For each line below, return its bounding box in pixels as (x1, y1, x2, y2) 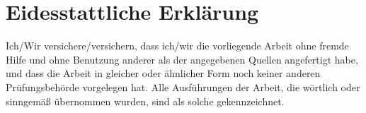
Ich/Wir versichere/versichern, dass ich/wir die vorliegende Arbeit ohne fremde (6, 38, 349, 53)
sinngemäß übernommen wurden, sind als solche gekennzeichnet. (6, 93, 285, 108)
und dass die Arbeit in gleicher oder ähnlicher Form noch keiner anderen (6, 66, 321, 81)
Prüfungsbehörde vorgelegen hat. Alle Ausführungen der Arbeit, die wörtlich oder (6, 79, 360, 94)
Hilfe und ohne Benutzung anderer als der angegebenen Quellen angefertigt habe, (6, 52, 358, 66)
